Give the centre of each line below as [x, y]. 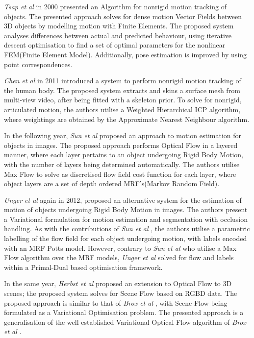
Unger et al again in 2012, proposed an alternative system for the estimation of [123, 200]
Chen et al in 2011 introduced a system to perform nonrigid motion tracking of [123, 81]
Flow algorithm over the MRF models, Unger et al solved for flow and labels [119, 257]
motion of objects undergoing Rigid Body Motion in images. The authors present [126, 209]
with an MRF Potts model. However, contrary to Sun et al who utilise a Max [120, 248]
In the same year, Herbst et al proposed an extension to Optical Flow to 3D [118, 283]
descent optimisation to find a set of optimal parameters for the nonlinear [115, 45]
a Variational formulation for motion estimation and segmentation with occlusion [126, 219]
